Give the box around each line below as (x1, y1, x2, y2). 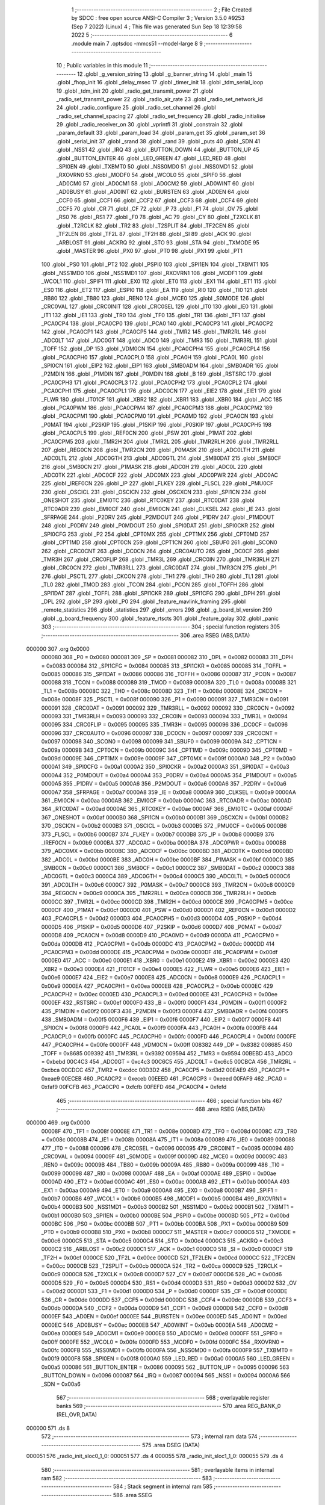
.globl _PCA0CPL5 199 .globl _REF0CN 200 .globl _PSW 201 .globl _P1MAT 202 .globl (41, 429, 252, 436)
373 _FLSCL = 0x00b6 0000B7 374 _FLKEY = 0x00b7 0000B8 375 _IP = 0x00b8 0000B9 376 (41, 831, 274, 838)
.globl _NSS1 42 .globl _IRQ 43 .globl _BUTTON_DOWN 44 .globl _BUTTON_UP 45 (56, 146, 259, 154)
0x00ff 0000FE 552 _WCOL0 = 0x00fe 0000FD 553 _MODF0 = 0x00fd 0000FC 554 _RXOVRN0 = (41, 1338, 285, 1345)
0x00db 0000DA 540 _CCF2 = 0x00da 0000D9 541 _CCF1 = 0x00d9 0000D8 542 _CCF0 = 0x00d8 (41, 1304, 288, 1312)
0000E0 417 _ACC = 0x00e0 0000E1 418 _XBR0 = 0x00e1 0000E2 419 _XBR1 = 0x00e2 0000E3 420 (41, 957, 290, 964)
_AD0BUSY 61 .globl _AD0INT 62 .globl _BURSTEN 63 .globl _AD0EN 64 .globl (56, 188, 250, 196)
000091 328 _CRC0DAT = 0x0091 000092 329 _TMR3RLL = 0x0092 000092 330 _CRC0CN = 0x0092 (41, 704, 295, 712)
